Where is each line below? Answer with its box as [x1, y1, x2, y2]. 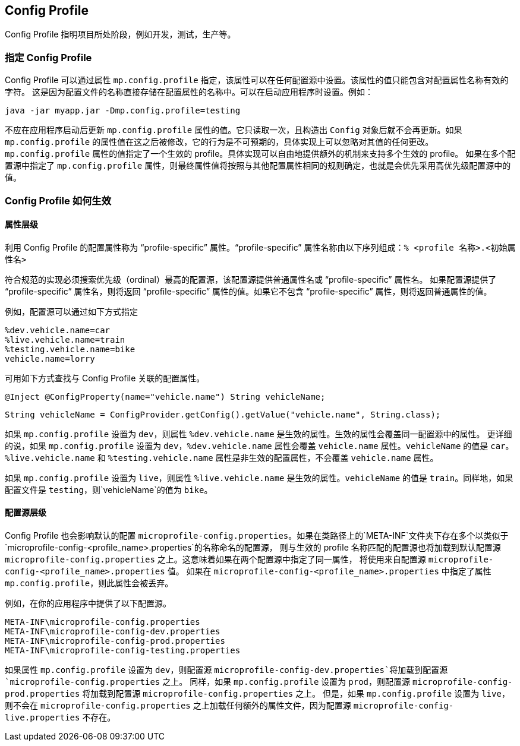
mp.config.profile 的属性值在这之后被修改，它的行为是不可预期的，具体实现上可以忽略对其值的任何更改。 [5, 137, 434, 147]
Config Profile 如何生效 [5, 194, 112, 207]
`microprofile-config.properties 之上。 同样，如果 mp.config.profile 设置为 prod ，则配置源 [5, 676, 410, 687]
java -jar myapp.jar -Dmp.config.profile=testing [5, 106, 241, 116]
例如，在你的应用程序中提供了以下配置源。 [5, 598, 171, 608]
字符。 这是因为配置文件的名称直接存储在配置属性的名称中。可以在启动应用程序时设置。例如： [5, 87, 373, 97]
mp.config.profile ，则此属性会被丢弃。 [5, 577, 174, 588]
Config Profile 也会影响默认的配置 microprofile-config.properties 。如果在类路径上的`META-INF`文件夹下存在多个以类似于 [5, 530, 509, 540]
